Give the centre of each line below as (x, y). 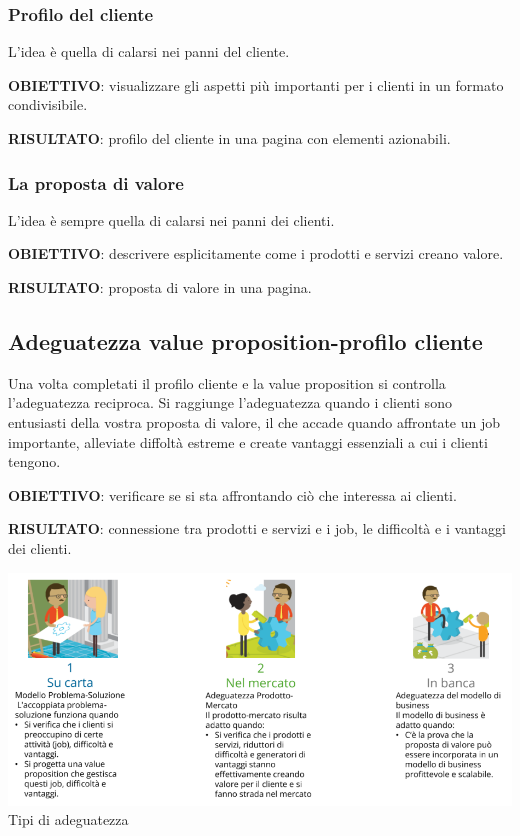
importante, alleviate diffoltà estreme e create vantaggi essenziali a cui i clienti (248, 441)
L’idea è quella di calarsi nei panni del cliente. (149, 51)
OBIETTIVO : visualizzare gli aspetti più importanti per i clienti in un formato (256, 84)
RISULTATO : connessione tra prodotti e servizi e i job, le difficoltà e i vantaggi (257, 528)
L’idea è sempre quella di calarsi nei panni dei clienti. (171, 219)
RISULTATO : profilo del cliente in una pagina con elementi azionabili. (229, 138)
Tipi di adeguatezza (68, 819)
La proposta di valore (96, 182)
